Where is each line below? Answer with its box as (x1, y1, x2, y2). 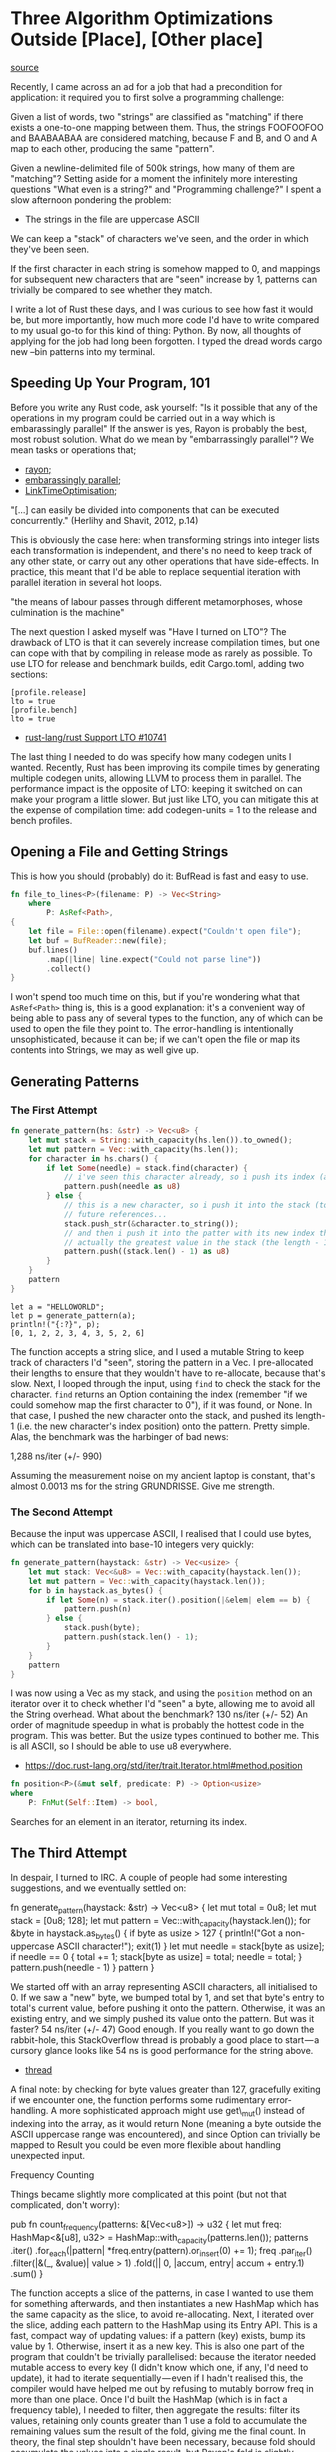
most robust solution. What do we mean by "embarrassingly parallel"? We (10, 433, 315, 445)
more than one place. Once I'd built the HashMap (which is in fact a (10, 2393, 288, 2406)
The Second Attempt (10, 1505, 113, 1519)
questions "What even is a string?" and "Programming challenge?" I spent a (10, 183, 322, 195)
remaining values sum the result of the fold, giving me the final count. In (10, 2425, 307, 2437)
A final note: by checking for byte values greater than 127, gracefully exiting (10, 2083, 321, 2096)
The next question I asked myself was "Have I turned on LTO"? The (10, 625, 287, 637)
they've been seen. (10, 243, 90, 255)
